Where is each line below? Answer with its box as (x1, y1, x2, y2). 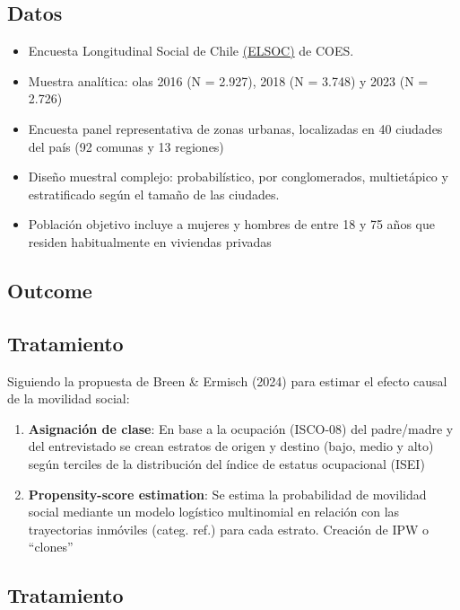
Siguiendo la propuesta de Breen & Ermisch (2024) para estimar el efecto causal (7, 371, 447, 390)
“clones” (28, 537, 74, 556)
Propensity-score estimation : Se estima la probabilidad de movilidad (28, 484, 427, 503)
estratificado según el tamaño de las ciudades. (28, 184, 280, 203)
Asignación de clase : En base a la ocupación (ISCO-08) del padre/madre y (28, 419, 454, 438)
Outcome (7, 276, 92, 304)
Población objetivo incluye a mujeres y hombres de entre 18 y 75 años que (28, 215, 435, 234)
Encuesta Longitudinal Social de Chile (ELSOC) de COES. (28, 41, 354, 60)
